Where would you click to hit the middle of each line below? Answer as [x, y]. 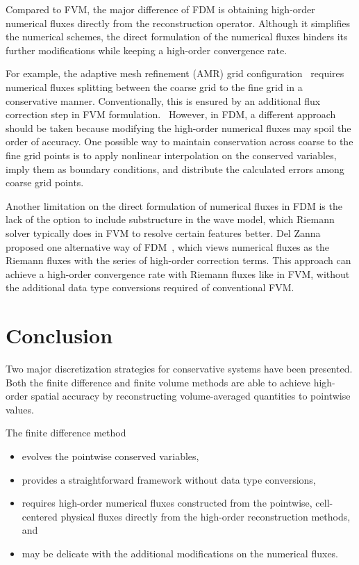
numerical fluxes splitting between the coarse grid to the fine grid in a [154, 87]
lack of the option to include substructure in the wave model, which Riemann [170, 219]
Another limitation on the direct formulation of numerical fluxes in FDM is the [174, 205]
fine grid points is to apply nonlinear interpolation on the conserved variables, [171, 155]
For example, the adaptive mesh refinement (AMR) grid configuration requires [175, 73]
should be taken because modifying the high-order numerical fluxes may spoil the [178, 128]
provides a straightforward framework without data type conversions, [169, 479]
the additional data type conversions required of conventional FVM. [150, 287]
